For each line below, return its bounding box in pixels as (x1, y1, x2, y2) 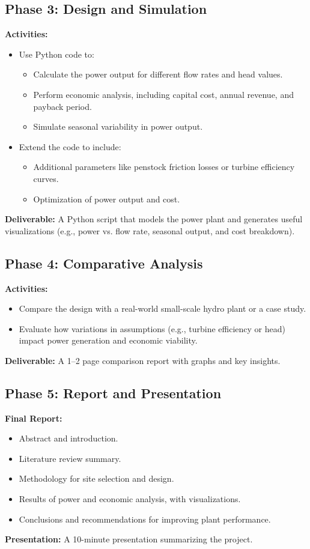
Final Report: (5, 411, 62, 424)
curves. (33, 172, 59, 184)
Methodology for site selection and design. (19, 472, 174, 485)
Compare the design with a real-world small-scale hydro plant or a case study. (19, 302, 306, 315)
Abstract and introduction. (19, 432, 118, 444)
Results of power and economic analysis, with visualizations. (19, 493, 241, 505)
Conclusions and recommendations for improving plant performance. (19, 512, 271, 525)
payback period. (33, 100, 92, 112)
